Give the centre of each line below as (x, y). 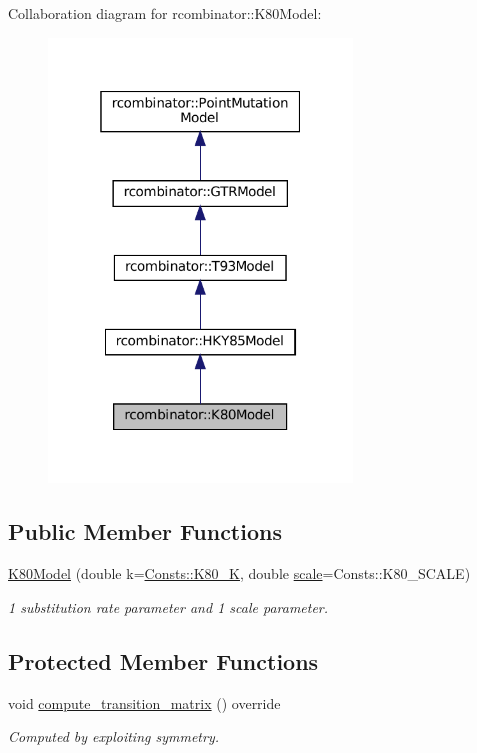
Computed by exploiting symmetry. (114, 736)
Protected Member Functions (163, 660)
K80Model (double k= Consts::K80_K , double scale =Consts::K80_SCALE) (239, 573)
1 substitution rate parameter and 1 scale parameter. (168, 606)
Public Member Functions (145, 531)
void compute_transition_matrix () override (144, 702)
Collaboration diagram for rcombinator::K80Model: (165, 13)
